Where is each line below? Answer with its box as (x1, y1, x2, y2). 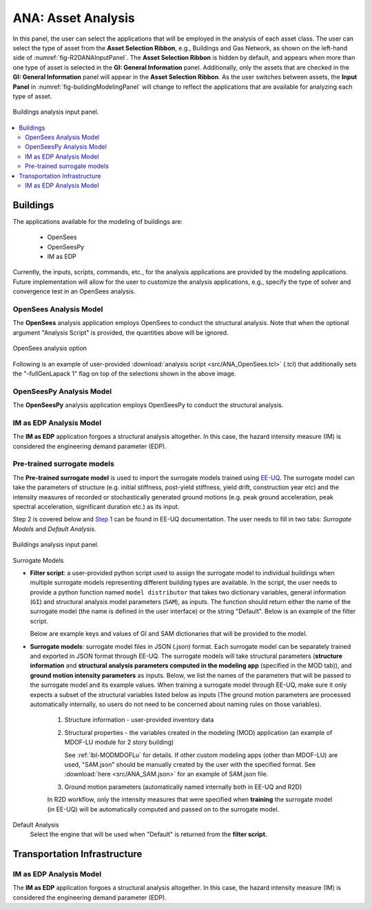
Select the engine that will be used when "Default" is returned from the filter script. (30, 830, 268, 838)
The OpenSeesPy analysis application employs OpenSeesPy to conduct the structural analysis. (12, 401, 284, 409)
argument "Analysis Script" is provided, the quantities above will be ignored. (12, 328, 229, 337)
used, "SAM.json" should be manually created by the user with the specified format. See (64, 760, 316, 768)
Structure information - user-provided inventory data (64, 716, 214, 724)
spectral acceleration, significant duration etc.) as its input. (12, 502, 180, 510)
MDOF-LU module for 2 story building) (64, 738, 174, 747)
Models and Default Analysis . (12, 524, 96, 533)
